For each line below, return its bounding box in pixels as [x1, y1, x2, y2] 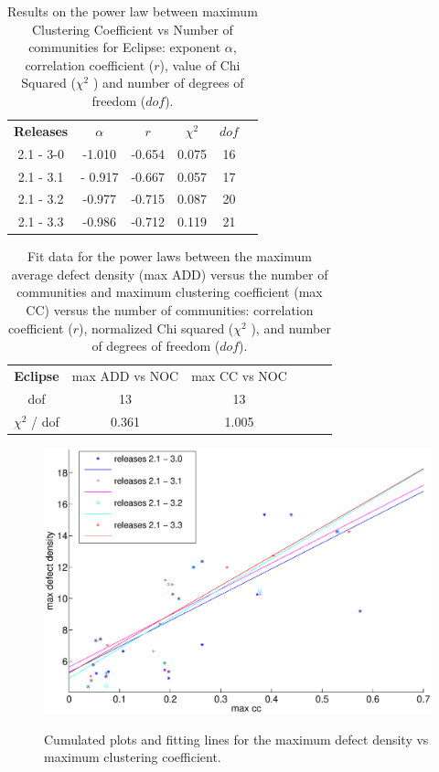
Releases [14, 121, 69, 140]
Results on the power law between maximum [7, 2, 258, 20]
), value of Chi [159, 55, 241, 74]
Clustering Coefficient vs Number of [31, 19, 233, 38]
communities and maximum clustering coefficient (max [16, 282, 323, 301]
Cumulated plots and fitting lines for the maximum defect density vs [44, 729, 429, 748]
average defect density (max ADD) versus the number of [11, 264, 328, 283]
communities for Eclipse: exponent [28, 37, 221, 57]
